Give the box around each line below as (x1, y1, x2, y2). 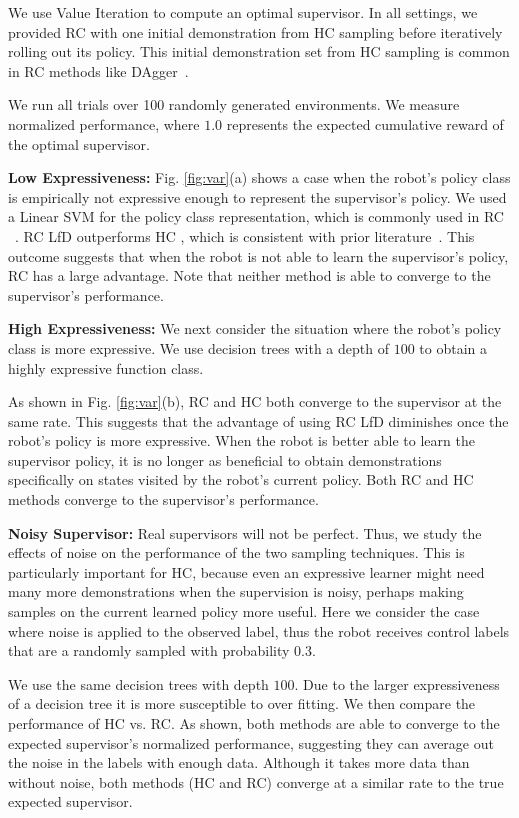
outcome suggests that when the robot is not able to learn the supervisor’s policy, (8, 245, 509, 266)
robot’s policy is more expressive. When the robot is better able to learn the (8, 430, 475, 451)
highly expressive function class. (8, 357, 204, 378)
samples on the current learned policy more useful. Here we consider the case (8, 601, 480, 622)
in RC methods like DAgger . (8, 60, 189, 81)
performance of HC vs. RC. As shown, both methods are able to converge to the (8, 713, 500, 733)
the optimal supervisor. (8, 133, 150, 154)
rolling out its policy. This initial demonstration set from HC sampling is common (8, 41, 510, 62)
